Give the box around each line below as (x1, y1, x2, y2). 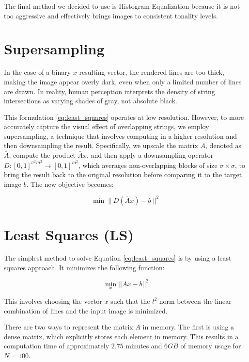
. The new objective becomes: (26, 179, 114, 189)
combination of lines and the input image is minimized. (4, 305, 168, 315)
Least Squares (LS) (4, 225, 134, 245)
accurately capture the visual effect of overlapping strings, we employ (4, 121, 209, 132)
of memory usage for (180, 341, 241, 351)
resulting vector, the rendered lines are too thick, (79, 67, 224, 77)
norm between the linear (159, 296, 232, 306)
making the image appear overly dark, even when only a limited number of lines (4, 76, 242, 86)
